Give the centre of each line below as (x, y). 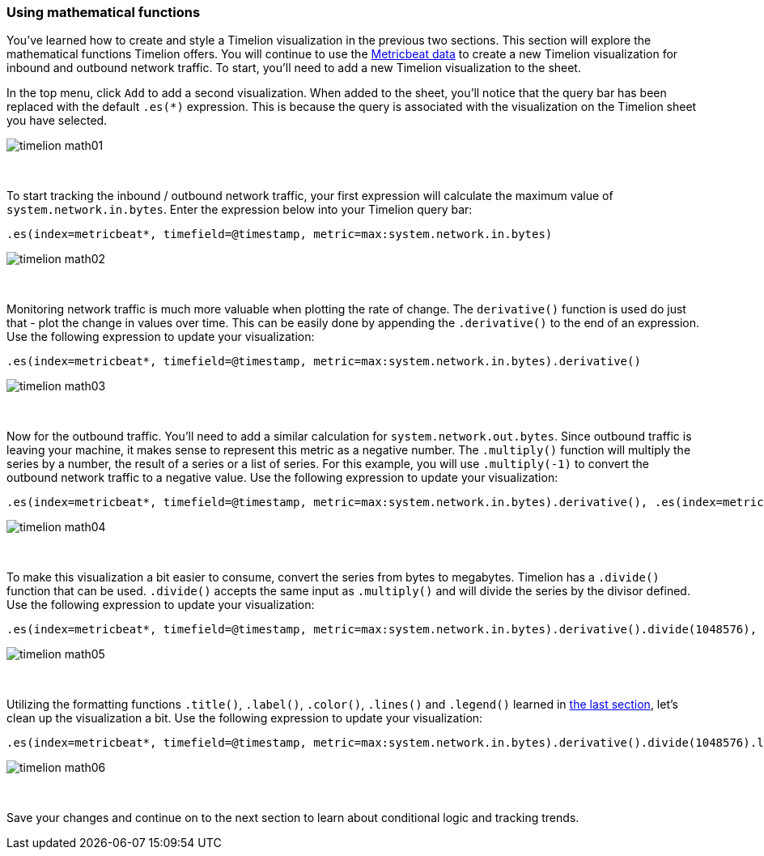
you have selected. (57, 121)
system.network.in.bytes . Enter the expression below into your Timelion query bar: (240, 210)
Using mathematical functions (104, 12)
